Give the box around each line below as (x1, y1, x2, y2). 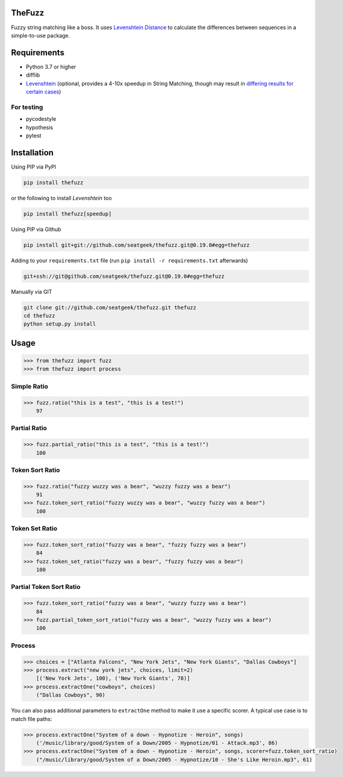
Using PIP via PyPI (11, 163, 57, 170)
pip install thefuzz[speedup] (23, 210, 112, 217)
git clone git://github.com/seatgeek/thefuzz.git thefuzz (23, 304, 197, 311)
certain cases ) (26, 88, 61, 95)
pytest (26, 131, 42, 139)
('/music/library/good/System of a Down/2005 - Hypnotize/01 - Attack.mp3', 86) (36, 740, 278, 746)
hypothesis (26, 124, 54, 131)
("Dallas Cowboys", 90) (36, 692, 105, 698)
